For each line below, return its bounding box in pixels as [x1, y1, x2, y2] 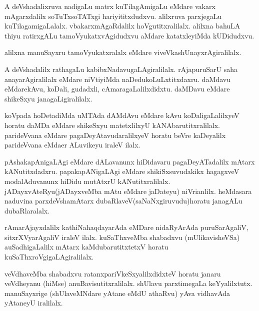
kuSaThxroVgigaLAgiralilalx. [4, 251, 94, 262]
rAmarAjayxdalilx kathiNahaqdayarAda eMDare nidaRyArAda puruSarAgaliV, [4, 222, 248, 232]
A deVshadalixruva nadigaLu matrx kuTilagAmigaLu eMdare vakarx [4, 1, 215, 11]
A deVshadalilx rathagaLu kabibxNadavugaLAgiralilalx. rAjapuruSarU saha [4, 63, 237, 74]
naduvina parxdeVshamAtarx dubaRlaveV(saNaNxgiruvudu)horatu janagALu [4, 195, 242, 206]
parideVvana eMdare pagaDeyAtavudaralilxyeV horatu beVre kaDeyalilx [4, 129, 226, 140]
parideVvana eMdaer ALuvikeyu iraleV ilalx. [4, 139, 140, 150]
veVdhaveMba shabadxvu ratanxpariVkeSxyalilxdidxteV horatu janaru [4, 268, 221, 278]
